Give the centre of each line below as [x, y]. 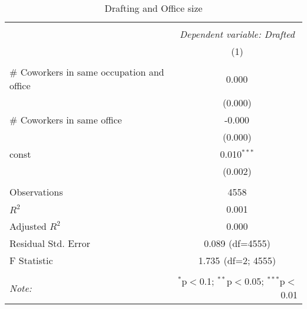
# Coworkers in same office [66, 120]
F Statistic [31, 260]
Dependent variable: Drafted [237, 34]
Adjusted [28, 226]
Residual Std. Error [50, 243]
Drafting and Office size [153, 8]
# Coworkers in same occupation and [87, 72]
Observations [36, 192]
